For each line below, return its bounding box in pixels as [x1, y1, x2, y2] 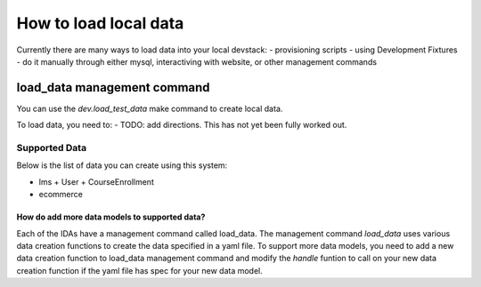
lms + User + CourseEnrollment [38, 176, 155, 187]
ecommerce [38, 189, 84, 200]
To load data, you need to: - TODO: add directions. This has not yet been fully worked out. [16, 120, 347, 131]
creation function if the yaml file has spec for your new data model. [16, 265, 263, 275]
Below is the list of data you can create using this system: [16, 160, 228, 171]
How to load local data [16, 13, 184, 33]
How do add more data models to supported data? [16, 211, 206, 222]
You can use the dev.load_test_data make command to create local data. [16, 103, 283, 114]
